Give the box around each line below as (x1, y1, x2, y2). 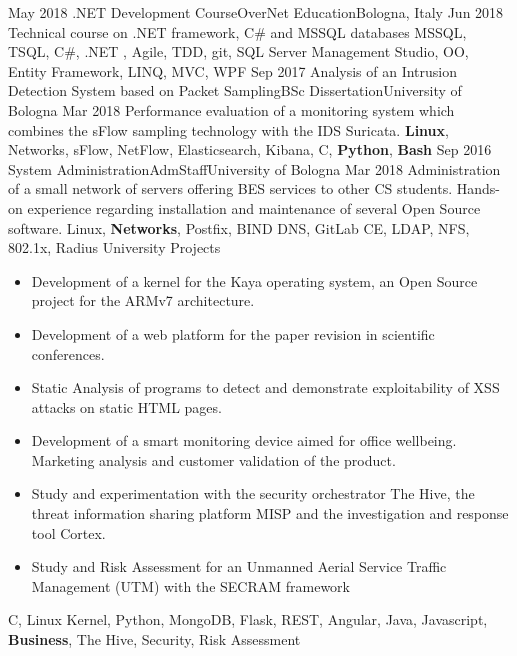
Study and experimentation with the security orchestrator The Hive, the (31, 483, 475, 504)
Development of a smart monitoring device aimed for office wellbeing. (31, 430, 457, 451)
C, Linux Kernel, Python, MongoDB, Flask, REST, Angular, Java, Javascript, (8, 609, 488, 630)
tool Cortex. (31, 522, 106, 543)
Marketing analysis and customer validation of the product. (31, 449, 396, 470)
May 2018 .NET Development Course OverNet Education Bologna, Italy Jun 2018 (8, 2, 504, 22)
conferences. (31, 343, 105, 364)
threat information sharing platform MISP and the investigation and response (31, 503, 509, 524)
